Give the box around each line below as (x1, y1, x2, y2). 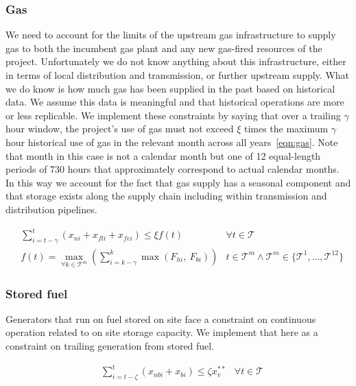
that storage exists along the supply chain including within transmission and (5, 189, 327, 203)
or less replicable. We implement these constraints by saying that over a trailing (5, 108, 341, 122)
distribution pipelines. (5, 202, 97, 216)
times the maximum (244, 121, 329, 136)
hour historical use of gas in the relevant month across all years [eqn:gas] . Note (5, 134, 338, 149)
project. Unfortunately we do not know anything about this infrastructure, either (5, 54, 346, 69)
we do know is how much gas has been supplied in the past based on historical (5, 81, 335, 95)
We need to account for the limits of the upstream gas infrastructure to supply (5, 27, 336, 42)
